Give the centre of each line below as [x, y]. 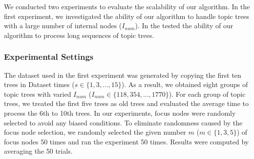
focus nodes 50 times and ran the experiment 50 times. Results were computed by [127, 141]
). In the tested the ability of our [184, 26]
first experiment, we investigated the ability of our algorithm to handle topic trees [127, 16]
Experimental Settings [49, 57]
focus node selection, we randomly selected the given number [95, 132]
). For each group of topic [207, 94]
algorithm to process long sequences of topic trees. [79, 35]
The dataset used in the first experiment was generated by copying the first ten [123, 75]
